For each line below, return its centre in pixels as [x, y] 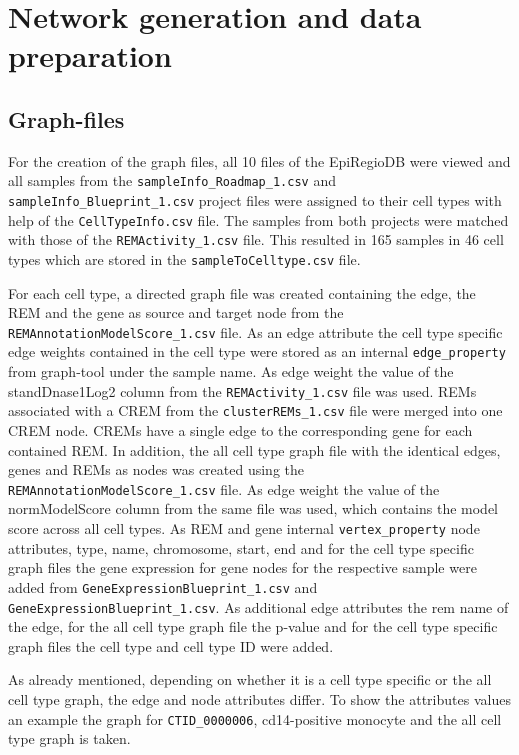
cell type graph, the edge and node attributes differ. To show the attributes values [259, 699]
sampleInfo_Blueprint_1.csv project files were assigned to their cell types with [255, 200]
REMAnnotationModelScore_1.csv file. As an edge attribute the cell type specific [255, 331]
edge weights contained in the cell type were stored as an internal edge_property [257, 351]
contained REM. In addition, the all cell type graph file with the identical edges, [254, 449]
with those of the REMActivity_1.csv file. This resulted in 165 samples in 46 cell [256, 239]
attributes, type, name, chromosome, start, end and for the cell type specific [241, 547]
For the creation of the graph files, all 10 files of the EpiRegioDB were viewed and [259, 160]
